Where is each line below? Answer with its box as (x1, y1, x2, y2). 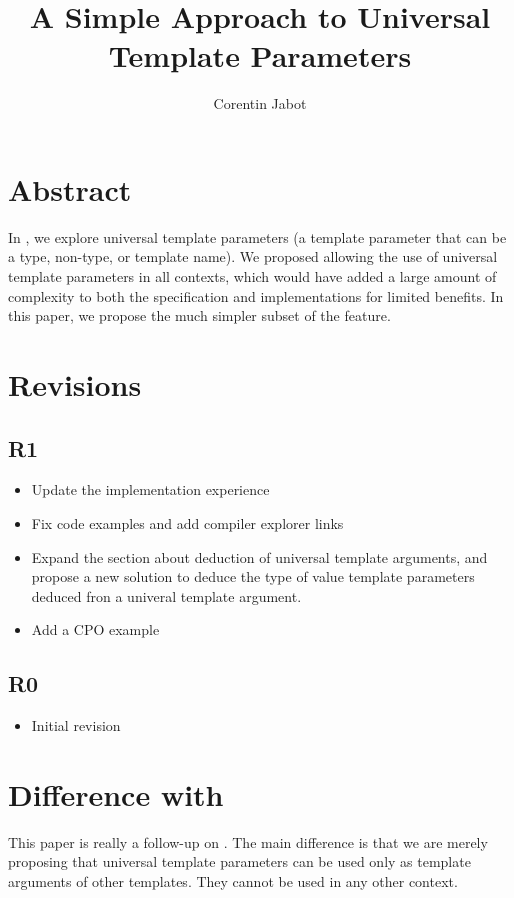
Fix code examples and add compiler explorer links (31, 512, 344, 533)
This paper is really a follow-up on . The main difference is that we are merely (8, 831, 488, 852)
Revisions (8, 364, 142, 404)
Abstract (8, 168, 132, 209)
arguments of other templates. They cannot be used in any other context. (8, 871, 458, 892)
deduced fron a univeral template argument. (31, 585, 302, 606)
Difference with (8, 773, 224, 814)
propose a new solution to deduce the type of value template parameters (31, 566, 475, 587)
